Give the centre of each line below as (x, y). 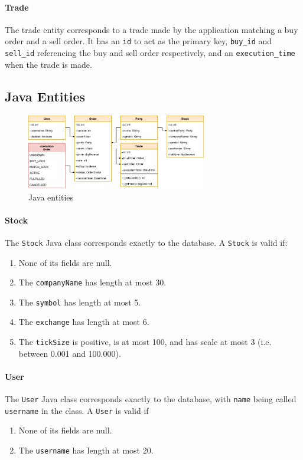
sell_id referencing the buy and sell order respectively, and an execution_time (150, 53)
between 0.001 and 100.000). (70, 353)
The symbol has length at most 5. (80, 302)
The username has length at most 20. (86, 450)
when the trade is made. (48, 64)
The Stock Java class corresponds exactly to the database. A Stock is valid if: (146, 242)
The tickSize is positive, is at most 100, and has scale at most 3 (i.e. (145, 342)
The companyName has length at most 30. (92, 282)
